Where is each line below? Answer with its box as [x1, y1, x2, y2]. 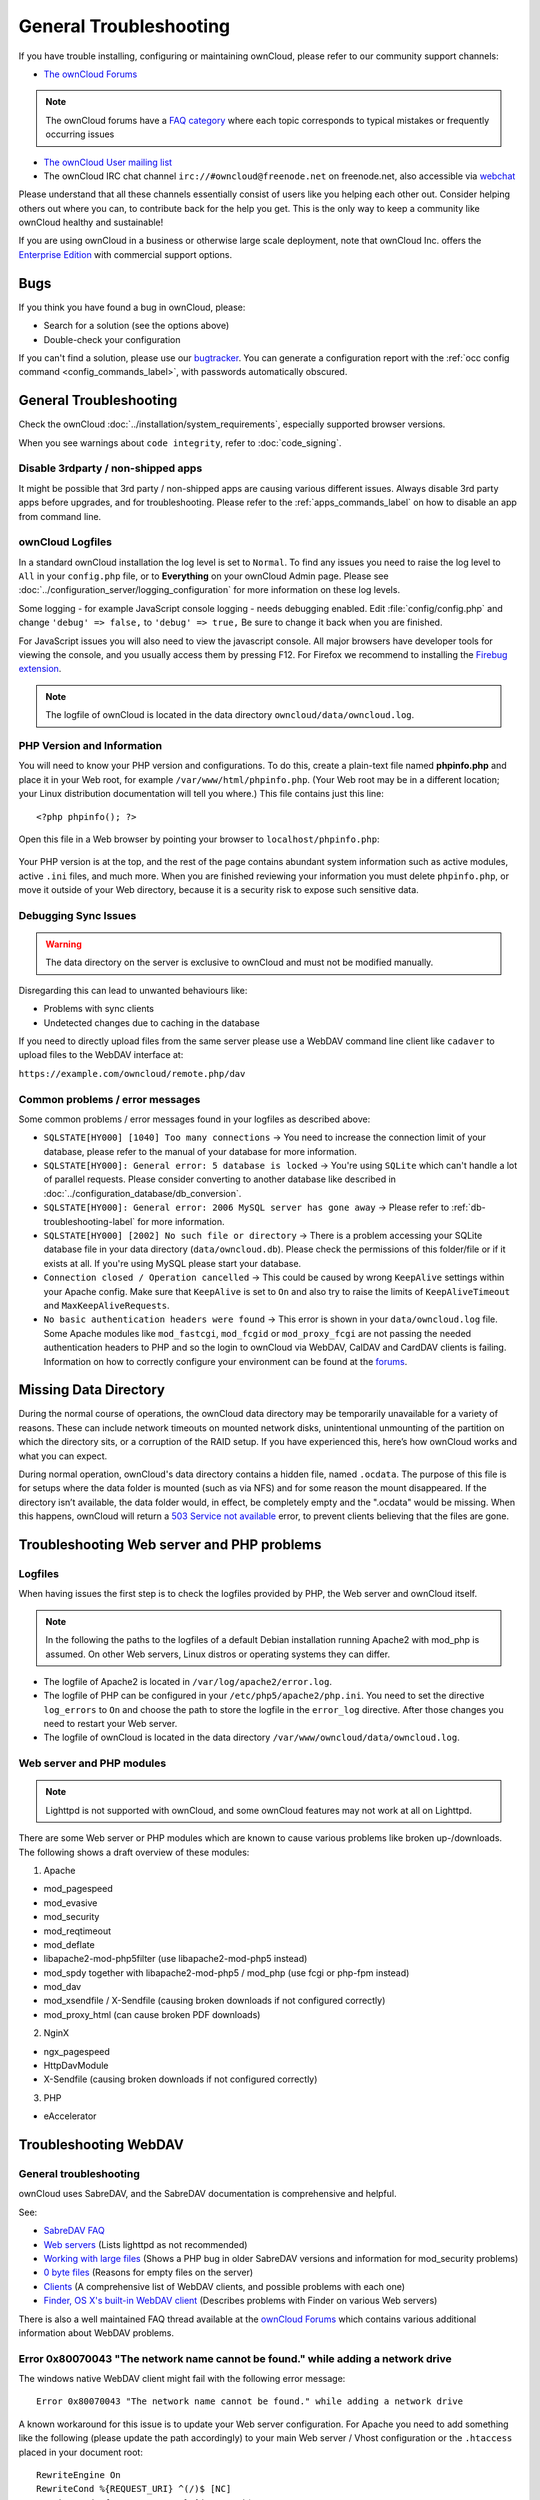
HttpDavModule [43, 2060, 109, 2072]
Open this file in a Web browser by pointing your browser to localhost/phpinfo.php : [18, 833, 380, 845]
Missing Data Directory [18, 1381, 165, 1399]
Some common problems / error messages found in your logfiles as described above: [18, 1113, 371, 1125]
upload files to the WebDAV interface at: [18, 1049, 184, 1061]
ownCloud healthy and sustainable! [18, 216, 164, 229]
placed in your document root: [18, 2446, 144, 2458]
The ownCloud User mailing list [43, 156, 173, 168]
